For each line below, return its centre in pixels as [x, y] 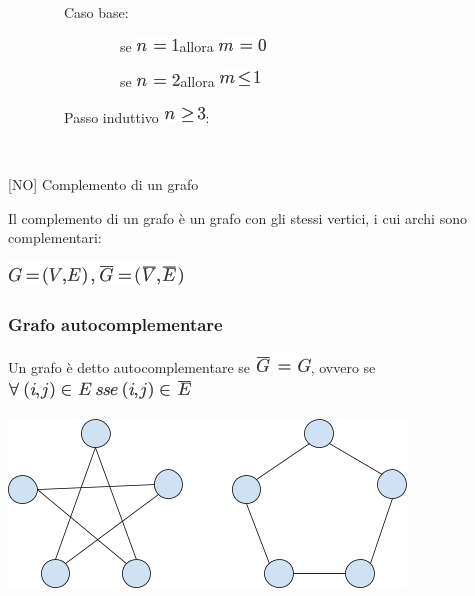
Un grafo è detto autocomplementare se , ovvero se [192, 366]
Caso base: [96, 12]
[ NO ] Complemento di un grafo [103, 183]
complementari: [55, 237]
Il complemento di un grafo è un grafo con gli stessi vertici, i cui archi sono [237, 217]
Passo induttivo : [136, 116]
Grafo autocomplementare [115, 324]
